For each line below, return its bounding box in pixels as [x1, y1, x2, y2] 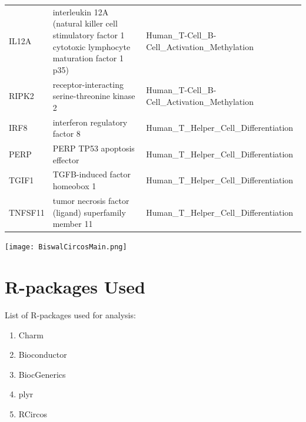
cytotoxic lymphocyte [52, 40, 131, 52]
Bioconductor [18, 348, 67, 361]
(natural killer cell [52, 17, 118, 29]
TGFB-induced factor [52, 168, 131, 180]
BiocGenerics [18, 368, 66, 380]
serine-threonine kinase [52, 90, 135, 102]
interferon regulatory [52, 116, 128, 128]
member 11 [52, 217, 93, 230]
